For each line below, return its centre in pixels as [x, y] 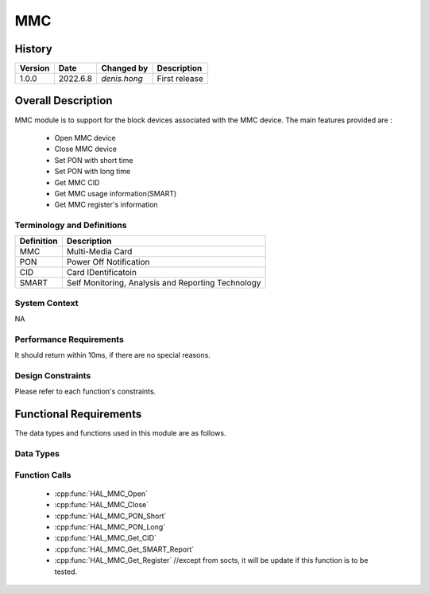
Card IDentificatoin [101, 273]
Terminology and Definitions [71, 225]
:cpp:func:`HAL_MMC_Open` [101, 494]
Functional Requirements [78, 415]
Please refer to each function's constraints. [85, 391]
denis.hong [122, 79]
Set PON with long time [93, 172]
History [34, 49]
